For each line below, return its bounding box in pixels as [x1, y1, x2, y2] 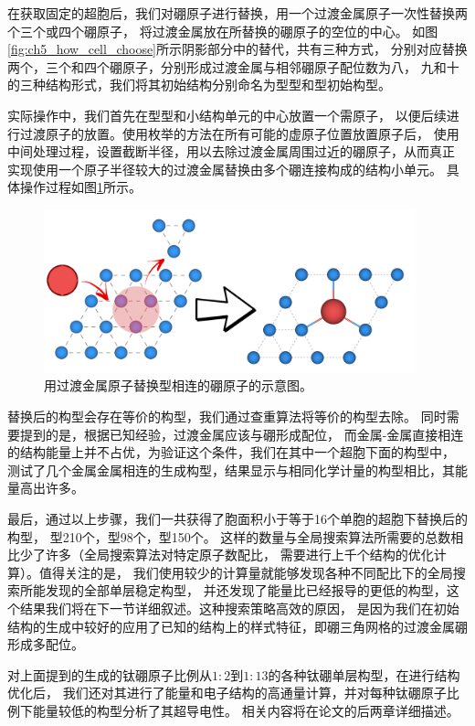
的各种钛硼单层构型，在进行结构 [268, 665, 460, 684]
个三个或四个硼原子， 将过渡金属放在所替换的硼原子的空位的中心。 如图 [7, 21, 438, 40]
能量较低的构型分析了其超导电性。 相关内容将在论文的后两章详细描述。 [32, 700, 459, 720]
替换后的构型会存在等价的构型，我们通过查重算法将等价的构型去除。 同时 [7, 406, 447, 425]
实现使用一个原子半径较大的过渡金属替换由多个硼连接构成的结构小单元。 [7, 159, 442, 178]
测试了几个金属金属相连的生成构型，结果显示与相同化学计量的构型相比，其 [7, 460, 455, 479]
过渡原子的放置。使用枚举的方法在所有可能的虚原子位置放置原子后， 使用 [19, 123, 459, 143]
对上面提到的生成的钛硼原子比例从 [7, 665, 212, 684]
